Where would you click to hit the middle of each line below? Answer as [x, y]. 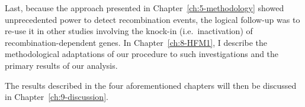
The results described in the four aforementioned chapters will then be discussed [151, 85]
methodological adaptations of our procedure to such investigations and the [142, 54]
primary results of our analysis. [61, 65]
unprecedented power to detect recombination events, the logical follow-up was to [152, 19]
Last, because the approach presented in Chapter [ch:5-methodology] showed [145, 8]
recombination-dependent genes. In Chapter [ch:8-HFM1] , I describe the [136, 42]
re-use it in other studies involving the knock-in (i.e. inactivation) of [129, 31]
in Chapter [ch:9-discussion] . [57, 97]
